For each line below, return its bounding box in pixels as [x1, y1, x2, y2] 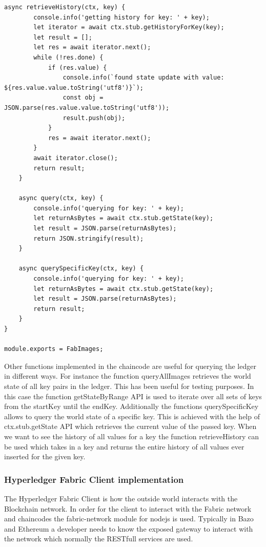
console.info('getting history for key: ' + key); [33, 13, 210, 21]
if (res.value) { [48, 64, 107, 71]
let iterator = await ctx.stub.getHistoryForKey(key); [33, 24, 224, 31]
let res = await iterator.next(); [33, 44, 151, 51]
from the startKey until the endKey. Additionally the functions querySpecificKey [4, 401, 259, 412]
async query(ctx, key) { [18, 194, 104, 202]
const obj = [63, 94, 104, 102]
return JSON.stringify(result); [33, 235, 144, 242]
